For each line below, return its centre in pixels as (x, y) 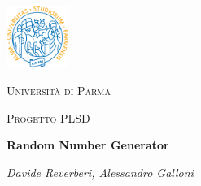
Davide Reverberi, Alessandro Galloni (100, 172)
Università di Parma (59, 90)
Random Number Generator (88, 145)
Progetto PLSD (48, 117)
